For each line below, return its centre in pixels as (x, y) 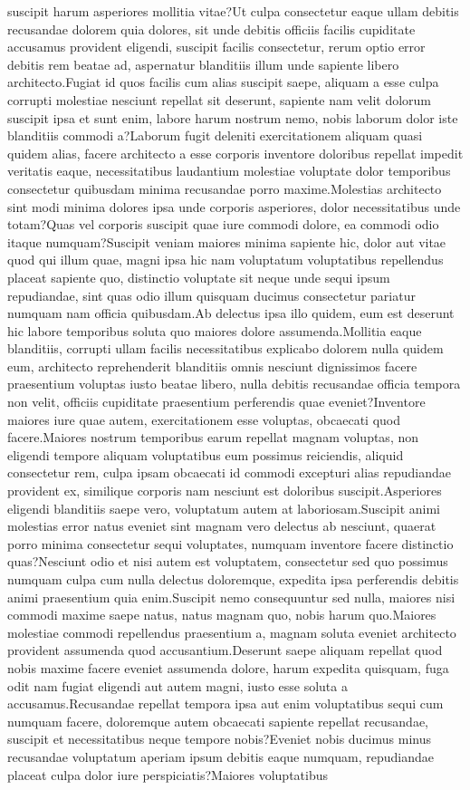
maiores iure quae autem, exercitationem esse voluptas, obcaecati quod (204, 419)
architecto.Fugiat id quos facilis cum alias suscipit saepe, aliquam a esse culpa (223, 82)
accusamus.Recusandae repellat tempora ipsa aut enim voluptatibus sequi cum (225, 703)
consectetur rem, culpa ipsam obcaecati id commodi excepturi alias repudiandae (229, 472)
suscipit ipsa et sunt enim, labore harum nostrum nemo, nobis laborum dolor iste (233, 117)
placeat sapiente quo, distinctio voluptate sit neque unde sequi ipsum (199, 277)
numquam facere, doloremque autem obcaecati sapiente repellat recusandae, (218, 721)
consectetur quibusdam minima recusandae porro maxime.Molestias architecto (225, 188)
